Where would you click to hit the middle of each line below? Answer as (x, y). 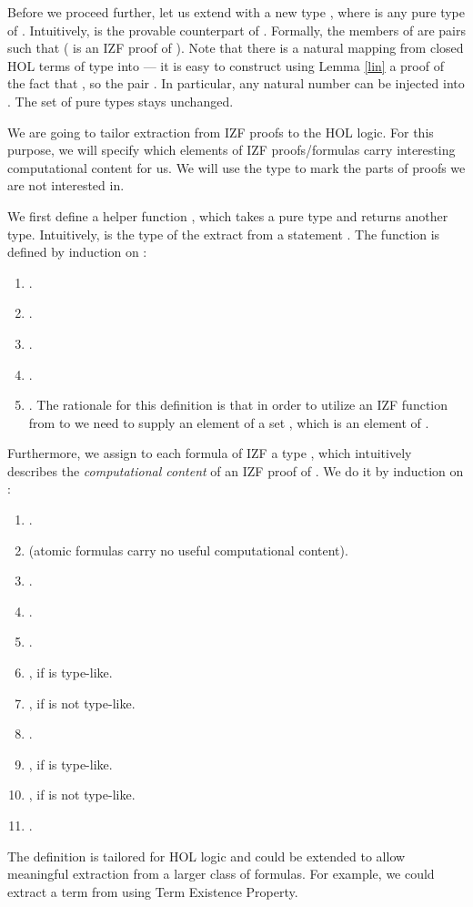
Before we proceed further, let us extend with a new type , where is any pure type (236, 12)
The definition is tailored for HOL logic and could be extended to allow (206, 856)
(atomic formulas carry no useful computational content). (188, 550)
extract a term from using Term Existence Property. (153, 891)
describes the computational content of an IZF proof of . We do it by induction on (236, 470)
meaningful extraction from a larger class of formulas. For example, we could (221, 874)
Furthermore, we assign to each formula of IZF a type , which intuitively (210, 453)
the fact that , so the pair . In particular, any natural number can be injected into (236, 83)
